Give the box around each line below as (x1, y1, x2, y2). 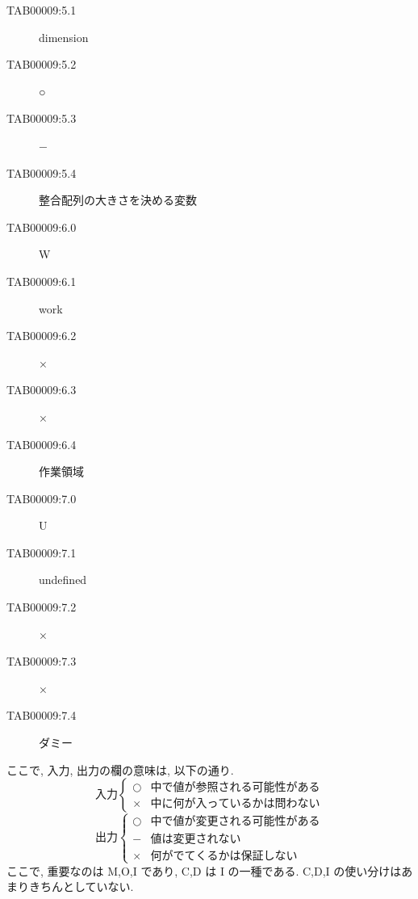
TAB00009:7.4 (6, 707, 77, 724)
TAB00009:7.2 (6, 599, 77, 615)
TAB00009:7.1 (6, 544, 77, 561)
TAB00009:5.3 (6, 110, 77, 127)
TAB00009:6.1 (6, 272, 77, 289)
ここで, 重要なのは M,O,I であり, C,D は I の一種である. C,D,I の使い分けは (6, 862, 402, 879)
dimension (39, 28, 89, 45)
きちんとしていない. (28, 878, 134, 895)
